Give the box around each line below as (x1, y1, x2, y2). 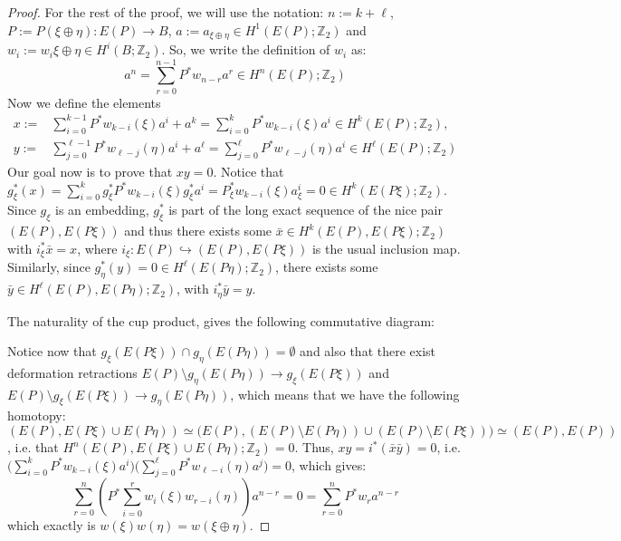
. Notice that (213, 162, 284, 181)
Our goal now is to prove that (7, 162, 173, 181)
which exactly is (7, 516, 96, 535)
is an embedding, (54, 200, 149, 219)
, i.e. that (7, 438, 59, 457)
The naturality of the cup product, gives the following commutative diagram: (7, 311, 435, 330)
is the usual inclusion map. (311, 238, 461, 257)
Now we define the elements (7, 92, 161, 111)
